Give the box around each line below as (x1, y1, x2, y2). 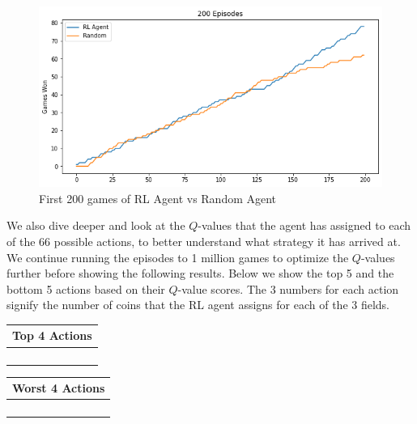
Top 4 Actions (12, 327, 92, 344)
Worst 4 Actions (12, 379, 105, 396)
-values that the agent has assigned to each (198, 217, 411, 234)
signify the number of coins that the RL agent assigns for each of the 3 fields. (6, 296, 390, 313)
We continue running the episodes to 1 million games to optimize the (6, 248, 349, 265)
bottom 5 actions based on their (6, 280, 165, 297)
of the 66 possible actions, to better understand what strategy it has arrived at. (6, 232, 401, 249)
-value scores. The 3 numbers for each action (177, 280, 399, 297)
